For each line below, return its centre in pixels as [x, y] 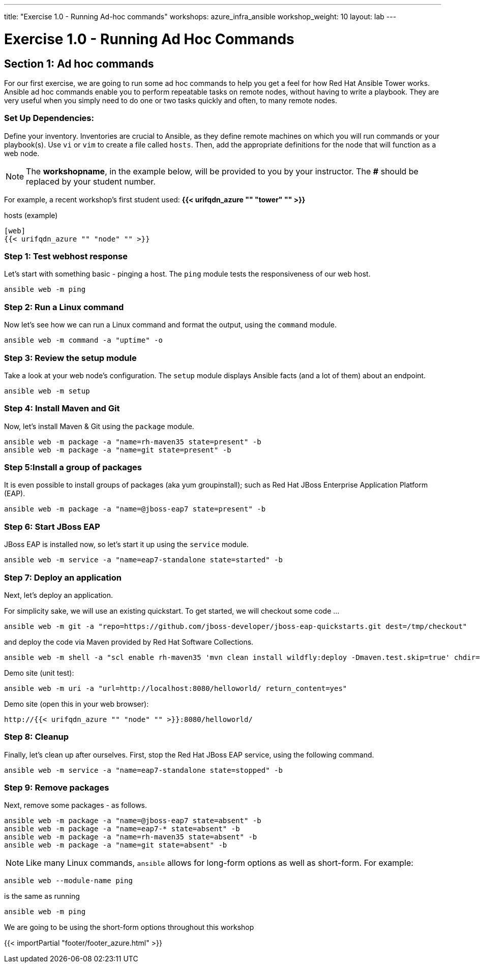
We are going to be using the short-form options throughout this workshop [129, 927]
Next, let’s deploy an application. [59, 595]
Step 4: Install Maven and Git [62, 409]
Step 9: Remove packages [57, 788]
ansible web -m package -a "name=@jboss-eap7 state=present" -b [135, 509]
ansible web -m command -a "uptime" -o [83, 340]
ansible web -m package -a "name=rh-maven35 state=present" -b [133, 442]
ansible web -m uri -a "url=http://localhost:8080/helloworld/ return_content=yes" [176, 688]
